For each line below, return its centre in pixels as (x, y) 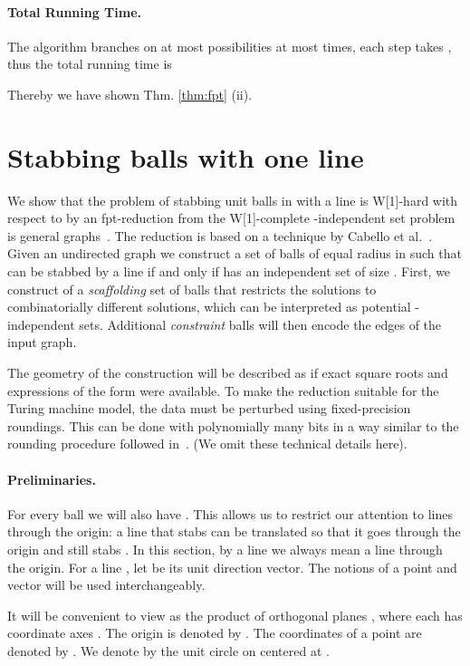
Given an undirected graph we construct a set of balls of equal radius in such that (235, 253)
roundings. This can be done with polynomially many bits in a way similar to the (233, 425)
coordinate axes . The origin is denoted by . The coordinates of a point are (215, 633)
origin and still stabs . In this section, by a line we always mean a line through (225, 549)
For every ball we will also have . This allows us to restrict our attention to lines (230, 513)
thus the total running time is (90, 64)
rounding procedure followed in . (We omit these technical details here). (207, 444)
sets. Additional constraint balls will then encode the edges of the (260, 324)
